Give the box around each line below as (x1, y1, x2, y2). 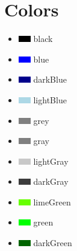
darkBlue (33, 73, 67, 86)
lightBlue (33, 93, 67, 106)
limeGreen (33, 195, 71, 208)
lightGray (33, 154, 69, 167)
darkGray (33, 175, 69, 188)
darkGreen (33, 236, 72, 249)
